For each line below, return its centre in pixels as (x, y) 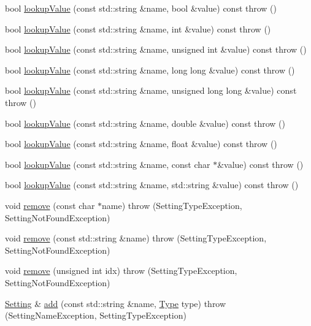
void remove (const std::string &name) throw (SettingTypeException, (136, 238)
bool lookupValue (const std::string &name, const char (108, 164)
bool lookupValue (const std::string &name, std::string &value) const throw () (152, 185)
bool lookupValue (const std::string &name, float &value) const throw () (141, 144)
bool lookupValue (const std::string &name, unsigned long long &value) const (151, 90)
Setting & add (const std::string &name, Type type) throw (116, 303)
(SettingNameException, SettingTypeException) (96, 315)
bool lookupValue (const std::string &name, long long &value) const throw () (150, 70)
